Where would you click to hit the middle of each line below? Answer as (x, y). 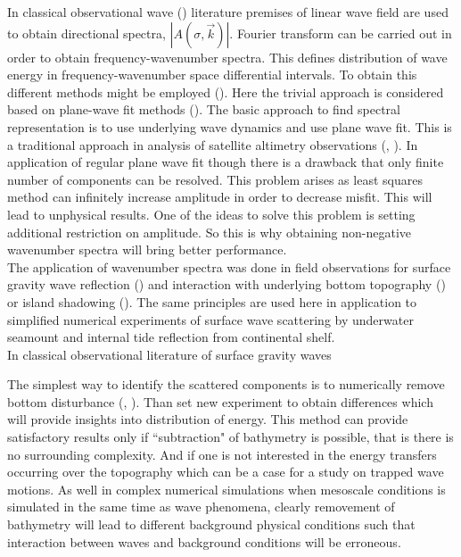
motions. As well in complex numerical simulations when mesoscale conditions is (226, 489)
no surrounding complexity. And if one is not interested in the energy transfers (222, 454)
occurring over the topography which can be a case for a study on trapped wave (226, 472)
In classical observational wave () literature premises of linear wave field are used (228, 12)
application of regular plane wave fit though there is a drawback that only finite (226, 162)
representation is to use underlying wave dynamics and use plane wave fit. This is (230, 126)
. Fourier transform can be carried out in (341, 33)
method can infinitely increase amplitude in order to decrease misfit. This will (220, 197)
